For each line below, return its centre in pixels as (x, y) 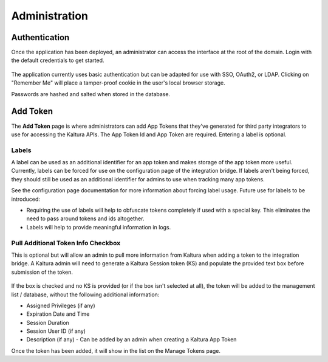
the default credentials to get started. (58, 60)
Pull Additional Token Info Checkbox (66, 243)
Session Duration (48, 322)
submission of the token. (42, 272)
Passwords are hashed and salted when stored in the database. (91, 94)
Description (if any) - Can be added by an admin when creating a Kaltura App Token (132, 339)
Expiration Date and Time (58, 314)
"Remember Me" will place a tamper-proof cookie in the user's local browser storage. (118, 83)
